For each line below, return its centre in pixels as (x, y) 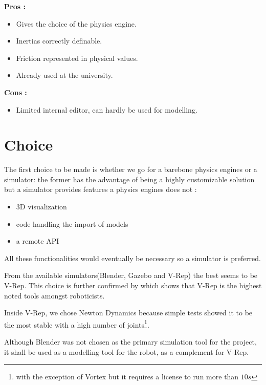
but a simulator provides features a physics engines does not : (101, 189)
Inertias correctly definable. (59, 41)
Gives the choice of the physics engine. (76, 23)
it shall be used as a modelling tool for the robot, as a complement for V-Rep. (127, 351)
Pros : (15, 6)
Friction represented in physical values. (77, 58)
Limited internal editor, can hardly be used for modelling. (107, 109)
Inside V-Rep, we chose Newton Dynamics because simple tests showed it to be (128, 313)
